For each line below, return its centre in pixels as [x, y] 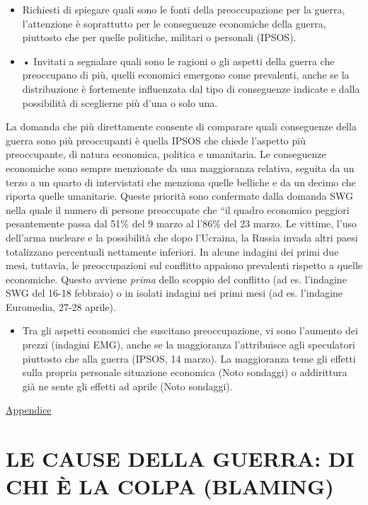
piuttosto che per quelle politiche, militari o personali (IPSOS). [159, 37]
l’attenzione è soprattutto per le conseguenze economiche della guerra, [174, 23]
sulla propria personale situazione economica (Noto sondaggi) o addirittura [185, 372]
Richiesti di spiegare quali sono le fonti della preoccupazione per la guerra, [184, 9]
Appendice [29, 410]
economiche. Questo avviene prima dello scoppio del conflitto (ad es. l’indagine [176, 279]
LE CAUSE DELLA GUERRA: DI [180, 459]
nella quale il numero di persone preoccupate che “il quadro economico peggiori [178, 209]
